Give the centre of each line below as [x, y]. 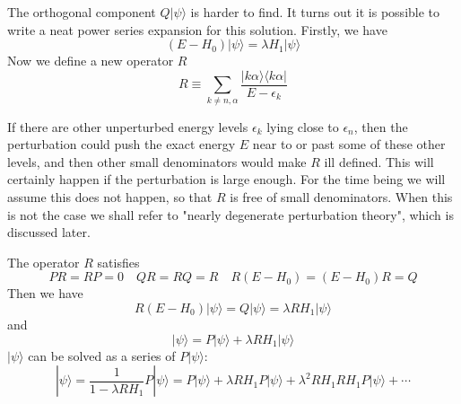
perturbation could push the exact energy [122, 144]
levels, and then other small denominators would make [157, 161]
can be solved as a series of [102, 355]
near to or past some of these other [349, 144]
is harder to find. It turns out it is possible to [315, 12]
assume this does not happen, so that [110, 196]
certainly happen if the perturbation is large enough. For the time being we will [226, 179]
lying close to [303, 126]
